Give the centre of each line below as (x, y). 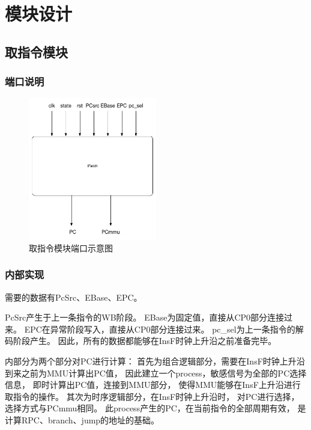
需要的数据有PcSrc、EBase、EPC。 (74, 297)
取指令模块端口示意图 (71, 247)
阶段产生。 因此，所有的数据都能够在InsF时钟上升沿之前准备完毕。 (145, 341)
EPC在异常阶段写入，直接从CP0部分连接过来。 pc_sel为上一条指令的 (160, 329)
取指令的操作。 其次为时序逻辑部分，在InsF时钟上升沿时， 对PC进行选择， (152, 396)
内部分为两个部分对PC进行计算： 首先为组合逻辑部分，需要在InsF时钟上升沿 (155, 361)
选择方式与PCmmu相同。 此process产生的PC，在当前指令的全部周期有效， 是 (155, 408)
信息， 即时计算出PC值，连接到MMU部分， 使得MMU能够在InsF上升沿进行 (153, 385)
